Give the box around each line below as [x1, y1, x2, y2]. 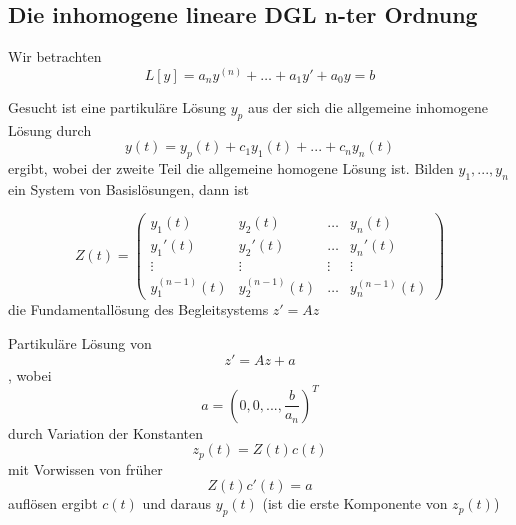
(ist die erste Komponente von [262, 493, 448, 514]
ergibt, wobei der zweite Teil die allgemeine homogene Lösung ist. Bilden [8, 158, 454, 178]
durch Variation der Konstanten [8, 422, 204, 443]
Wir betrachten [8, 46, 102, 67]
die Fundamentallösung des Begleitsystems [8, 299, 269, 320]
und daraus [142, 493, 212, 514]
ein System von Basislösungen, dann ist [8, 178, 249, 199]
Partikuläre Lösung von [8, 333, 152, 354]
